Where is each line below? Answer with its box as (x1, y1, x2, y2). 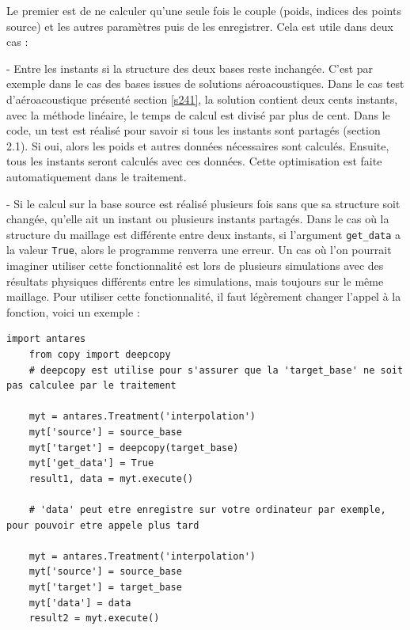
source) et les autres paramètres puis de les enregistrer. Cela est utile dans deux (6, 17, 393, 34)
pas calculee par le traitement (6, 380, 177, 392)
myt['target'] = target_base (28, 581, 182, 593)
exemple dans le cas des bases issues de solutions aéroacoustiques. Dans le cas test (6, 75, 404, 92)
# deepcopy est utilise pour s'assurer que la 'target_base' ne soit (28, 364, 404, 376)
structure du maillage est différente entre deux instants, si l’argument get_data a (6, 226, 401, 242)
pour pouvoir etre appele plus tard (6, 519, 199, 531)
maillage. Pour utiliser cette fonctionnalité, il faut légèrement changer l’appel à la (6, 288, 401, 305)
